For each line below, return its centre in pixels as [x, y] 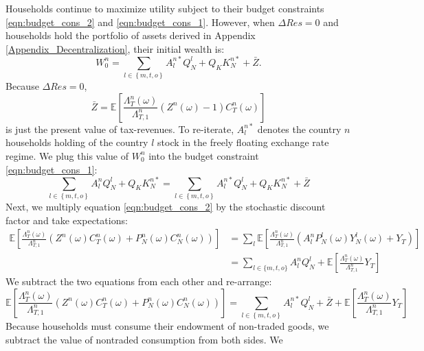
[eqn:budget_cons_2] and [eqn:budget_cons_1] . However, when [140, 22]
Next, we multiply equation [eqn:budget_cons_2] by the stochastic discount [166, 206]
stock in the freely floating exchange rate [243, 142]
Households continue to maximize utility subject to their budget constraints [165, 8]
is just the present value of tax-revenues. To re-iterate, [120, 129]
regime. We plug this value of [67, 155]
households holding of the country [77, 142]
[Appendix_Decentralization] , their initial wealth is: [115, 48]
